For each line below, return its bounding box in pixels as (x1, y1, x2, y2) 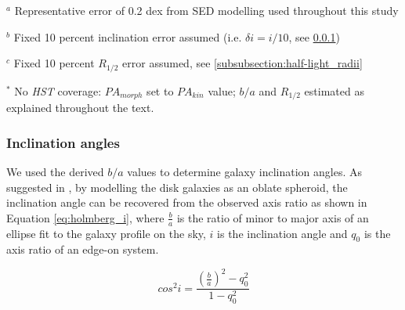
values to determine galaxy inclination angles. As (127, 163, 363, 179)
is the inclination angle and (217, 225, 348, 241)
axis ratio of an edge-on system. (6, 241, 159, 258)
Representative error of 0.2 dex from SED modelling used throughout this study (14, 2, 399, 18)
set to (146, 82, 174, 99)
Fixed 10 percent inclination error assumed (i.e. (13, 28, 242, 45)
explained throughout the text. (6, 99, 154, 116)
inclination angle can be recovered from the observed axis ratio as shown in (6, 194, 367, 211)
